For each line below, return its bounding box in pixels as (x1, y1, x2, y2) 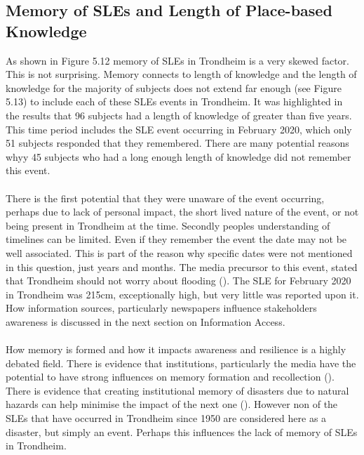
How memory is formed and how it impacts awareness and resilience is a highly (6, 342, 346, 357)
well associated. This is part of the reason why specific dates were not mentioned (6, 245, 353, 260)
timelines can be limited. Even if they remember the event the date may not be (6, 232, 347, 246)
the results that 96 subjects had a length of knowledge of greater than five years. (6, 107, 352, 122)
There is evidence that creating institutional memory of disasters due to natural (6, 383, 349, 397)
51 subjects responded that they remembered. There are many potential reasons (6, 136, 349, 150)
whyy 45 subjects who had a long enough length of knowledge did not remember (6, 149, 351, 164)
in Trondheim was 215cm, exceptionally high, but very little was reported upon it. (6, 286, 359, 301)
